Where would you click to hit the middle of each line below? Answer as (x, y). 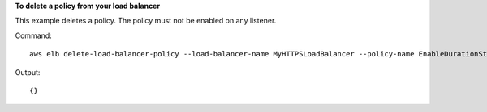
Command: (33, 35)
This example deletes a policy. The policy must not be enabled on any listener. (146, 21)
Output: (28, 72)
